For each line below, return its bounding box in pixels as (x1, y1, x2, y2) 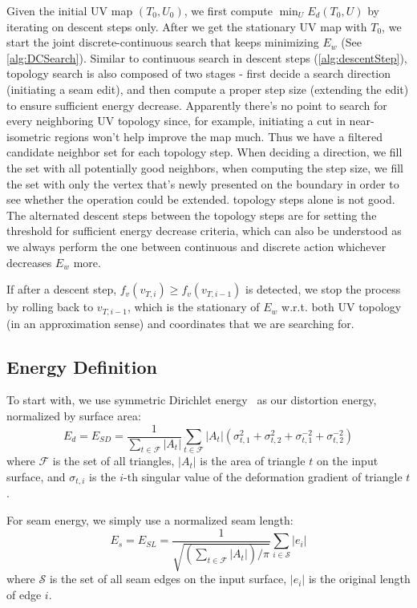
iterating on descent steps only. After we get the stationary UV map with (6, 18, 367, 34)
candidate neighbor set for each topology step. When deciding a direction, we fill (6, 144, 403, 160)
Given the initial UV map (6, 2, 133, 18)
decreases (6, 253, 52, 270)
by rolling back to (6, 298, 94, 315)
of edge (6, 586, 42, 602)
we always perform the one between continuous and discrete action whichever (6, 237, 387, 254)
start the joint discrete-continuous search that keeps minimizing (6, 34, 319, 51)
